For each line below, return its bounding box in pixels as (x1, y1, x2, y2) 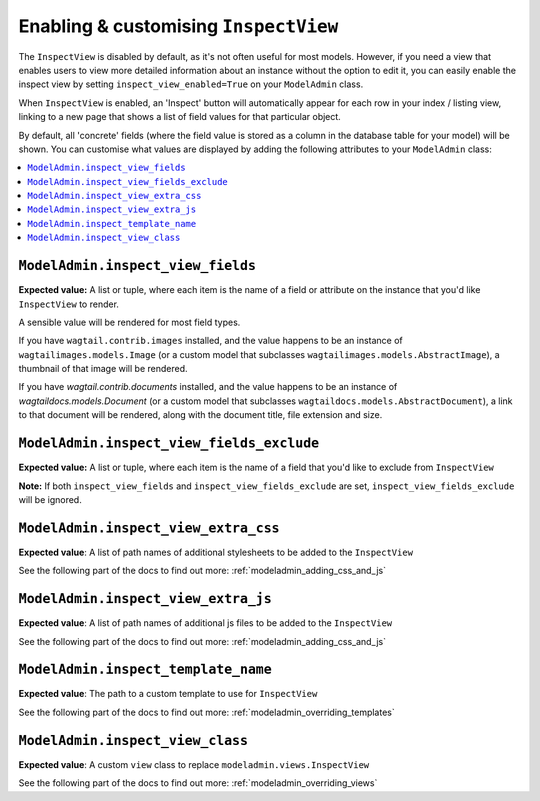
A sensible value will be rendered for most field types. (18, 316, 241, 328)
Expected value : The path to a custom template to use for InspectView (18, 688, 318, 700)
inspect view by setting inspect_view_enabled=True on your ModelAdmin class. (18, 78, 364, 90)
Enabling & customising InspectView (18, 15, 339, 37)
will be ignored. (18, 493, 82, 505)
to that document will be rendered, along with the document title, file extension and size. (18, 409, 383, 421)
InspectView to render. (18, 298, 120, 310)
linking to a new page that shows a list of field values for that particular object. (18, 111, 342, 123)
